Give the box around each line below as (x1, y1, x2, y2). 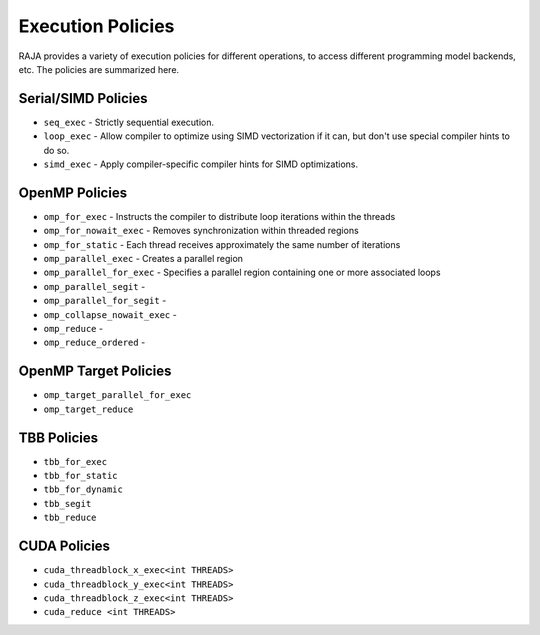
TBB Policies (18, 429, 99, 446)
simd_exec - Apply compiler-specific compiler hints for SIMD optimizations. (43, 158, 359, 170)
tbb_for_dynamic (43, 484, 124, 495)
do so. (43, 144, 70, 156)
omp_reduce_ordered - (43, 336, 146, 349)
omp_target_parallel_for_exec (43, 390, 192, 401)
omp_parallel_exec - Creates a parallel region (43, 253, 244, 265)
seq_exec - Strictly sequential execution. (43, 116, 215, 128)
